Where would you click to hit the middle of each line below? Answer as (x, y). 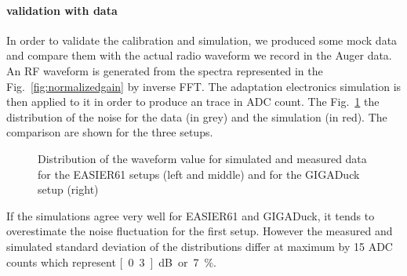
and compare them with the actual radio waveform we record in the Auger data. (199, 55)
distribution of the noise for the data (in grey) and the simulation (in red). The (197, 116)
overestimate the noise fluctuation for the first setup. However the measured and (200, 231)
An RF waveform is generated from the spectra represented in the (165, 70)
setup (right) (68, 189)
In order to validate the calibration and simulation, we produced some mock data (202, 40)
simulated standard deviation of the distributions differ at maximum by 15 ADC (200, 246)
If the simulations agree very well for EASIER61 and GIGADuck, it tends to (191, 215)
